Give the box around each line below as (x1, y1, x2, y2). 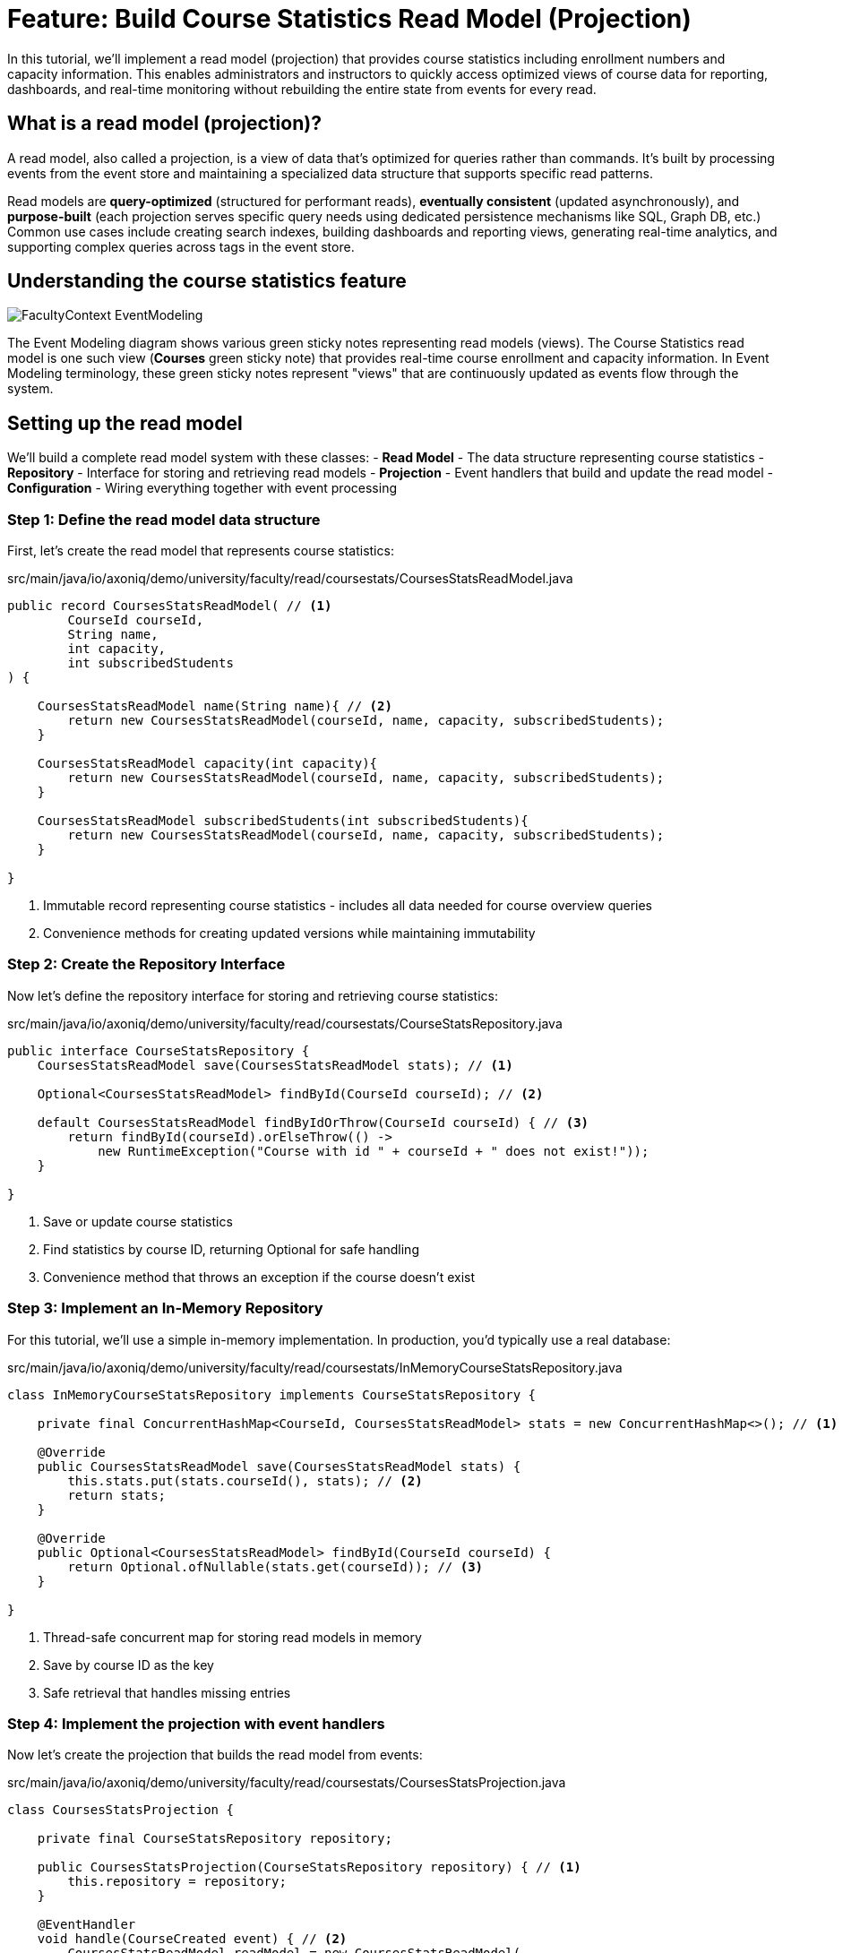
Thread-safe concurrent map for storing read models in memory (43, 1629, 422, 1645)
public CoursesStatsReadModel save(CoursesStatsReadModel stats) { (37, 1458, 521, 1474)
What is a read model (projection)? (7, 112, 322, 135)
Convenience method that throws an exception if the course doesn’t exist (43, 1269, 476, 1285)
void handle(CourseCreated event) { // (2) (37, 1931, 348, 1947)
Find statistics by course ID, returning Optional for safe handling (43, 1241, 419, 1257)
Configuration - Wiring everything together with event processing (7, 480, 397, 496)
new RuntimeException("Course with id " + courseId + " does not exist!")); (98, 1143, 649, 1158)
